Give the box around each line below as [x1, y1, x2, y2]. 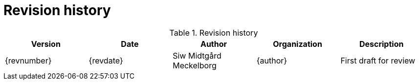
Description [359, 39, 404, 49]
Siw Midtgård [173, 50, 221, 61]
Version [31, 39, 61, 49]
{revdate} [88, 55, 123, 65]
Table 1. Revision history [169, 27, 258, 38]
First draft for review [340, 55, 416, 65]
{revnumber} [5, 55, 52, 65]
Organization [273, 39, 322, 49]
